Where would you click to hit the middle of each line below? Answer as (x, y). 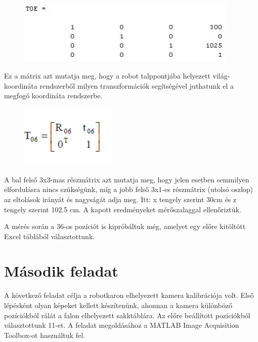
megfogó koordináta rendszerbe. (53, 96)
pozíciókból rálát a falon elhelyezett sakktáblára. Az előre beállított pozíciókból (127, 315)
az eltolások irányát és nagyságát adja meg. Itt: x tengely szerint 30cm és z (120, 199)
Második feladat (61, 271)
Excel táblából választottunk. (50, 236)
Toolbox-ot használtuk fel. (45, 335)
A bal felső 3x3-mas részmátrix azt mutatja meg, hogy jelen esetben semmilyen (127, 179)
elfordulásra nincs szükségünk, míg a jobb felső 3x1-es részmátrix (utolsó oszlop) (128, 189)
